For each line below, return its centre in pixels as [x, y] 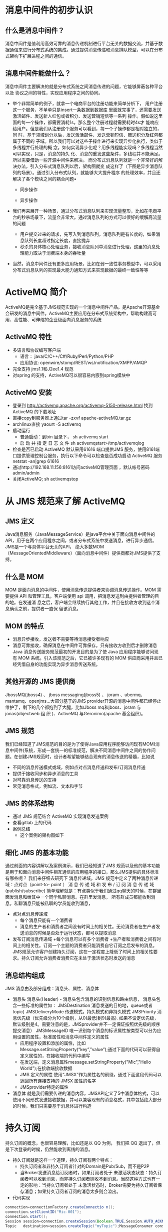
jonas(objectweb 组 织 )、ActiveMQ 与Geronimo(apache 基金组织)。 [75, 713]
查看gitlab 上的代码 [32, 823]
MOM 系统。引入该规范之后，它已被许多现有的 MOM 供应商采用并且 [88, 658]
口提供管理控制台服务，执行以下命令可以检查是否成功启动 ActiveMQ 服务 [87, 456]
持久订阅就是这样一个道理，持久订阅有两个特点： [63, 1160]
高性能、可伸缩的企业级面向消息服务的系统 [57, 319]
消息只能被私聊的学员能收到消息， [57, 903]
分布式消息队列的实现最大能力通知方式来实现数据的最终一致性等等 [80, 270]
